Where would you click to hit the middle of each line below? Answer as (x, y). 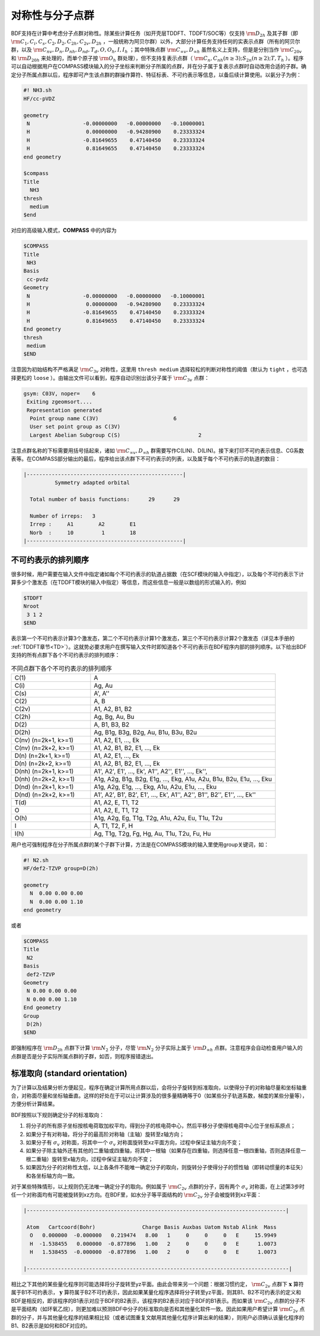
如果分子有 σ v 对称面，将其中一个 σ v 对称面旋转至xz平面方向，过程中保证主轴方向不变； (134, 1143)
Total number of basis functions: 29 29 (105, 499)
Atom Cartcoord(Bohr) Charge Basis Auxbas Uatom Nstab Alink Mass (152, 1227)
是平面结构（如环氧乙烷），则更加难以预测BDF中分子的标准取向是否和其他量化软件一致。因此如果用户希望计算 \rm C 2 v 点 (158, 1310)
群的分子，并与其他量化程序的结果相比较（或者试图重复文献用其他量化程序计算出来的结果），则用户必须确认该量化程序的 (158, 1317)
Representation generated (64, 410)
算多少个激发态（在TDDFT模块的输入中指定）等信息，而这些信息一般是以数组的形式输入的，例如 (129, 582)
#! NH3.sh (38, 90)
